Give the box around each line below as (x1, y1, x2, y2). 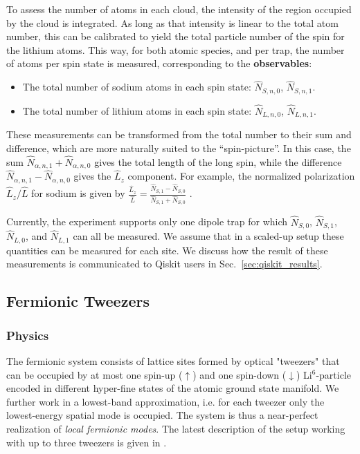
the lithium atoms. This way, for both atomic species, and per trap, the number (6, 42, 345, 57)
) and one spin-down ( (192, 367, 287, 381)
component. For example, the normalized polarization (127, 169, 355, 183)
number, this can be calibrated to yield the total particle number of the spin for (6, 29, 345, 44)
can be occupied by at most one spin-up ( (6, 367, 183, 381)
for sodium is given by (31, 186, 125, 200)
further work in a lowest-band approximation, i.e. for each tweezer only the (6, 394, 325, 408)
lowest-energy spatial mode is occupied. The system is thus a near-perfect (6, 408, 318, 422)
